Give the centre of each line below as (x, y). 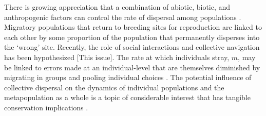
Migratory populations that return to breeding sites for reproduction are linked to (133, 27)
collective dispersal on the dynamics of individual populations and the (114, 87)
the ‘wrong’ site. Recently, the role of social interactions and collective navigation (132, 47)
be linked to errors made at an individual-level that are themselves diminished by (132, 67)
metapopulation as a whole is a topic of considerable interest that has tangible (127, 97)
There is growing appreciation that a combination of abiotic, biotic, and (117, 7)
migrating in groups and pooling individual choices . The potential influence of (128, 77)
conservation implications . (46, 107)
